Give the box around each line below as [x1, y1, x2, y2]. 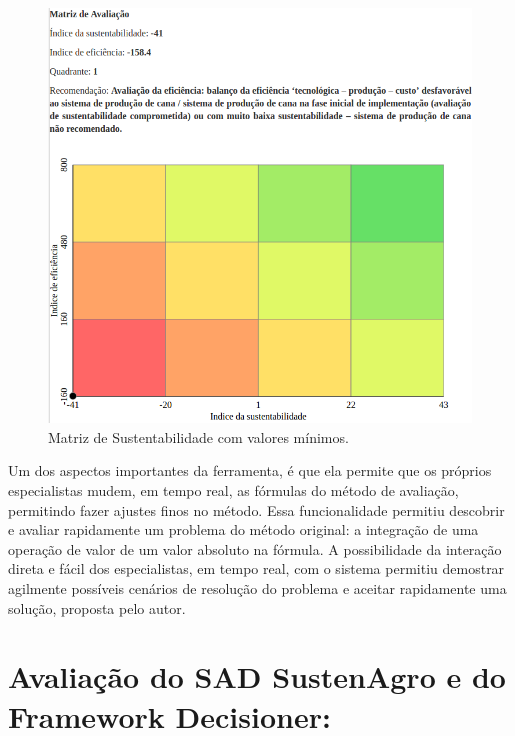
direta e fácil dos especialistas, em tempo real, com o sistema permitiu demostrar [8, 558, 505, 579]
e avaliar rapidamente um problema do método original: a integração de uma [8, 519, 479, 540]
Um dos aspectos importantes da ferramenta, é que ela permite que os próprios [8, 460, 492, 481]
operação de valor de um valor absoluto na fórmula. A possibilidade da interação [8, 538, 502, 559]
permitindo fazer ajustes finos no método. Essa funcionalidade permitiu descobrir [8, 499, 505, 520]
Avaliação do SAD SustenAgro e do [8, 656, 506, 697]
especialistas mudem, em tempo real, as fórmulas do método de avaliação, [8, 480, 459, 501]
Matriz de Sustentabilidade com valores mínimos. [48, 426, 349, 447]
